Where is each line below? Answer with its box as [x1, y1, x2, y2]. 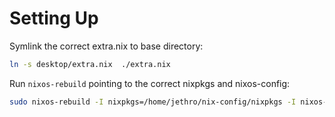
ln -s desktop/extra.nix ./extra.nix [9, 59, 171, 69]
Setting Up [9, 7, 99, 30]
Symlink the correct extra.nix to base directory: [9, 40, 204, 52]
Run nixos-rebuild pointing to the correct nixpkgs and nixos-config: [9, 77, 291, 89]
